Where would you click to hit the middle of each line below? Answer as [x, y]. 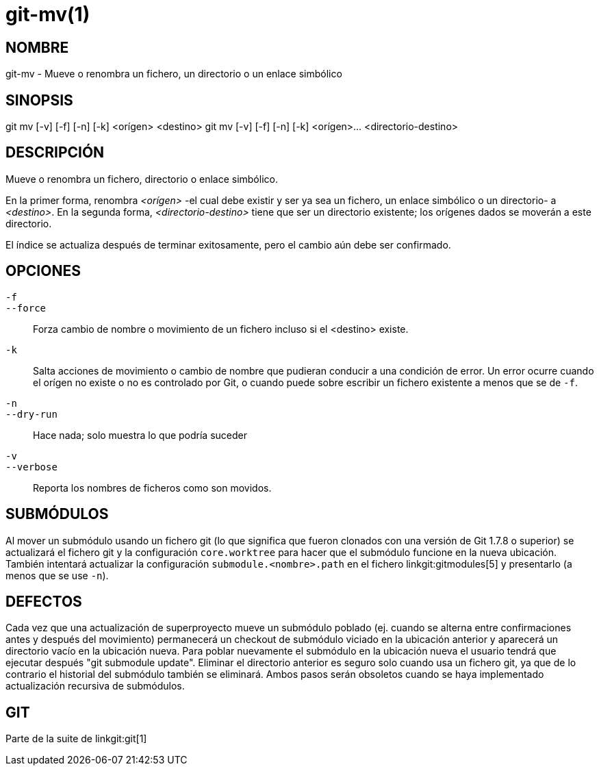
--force [26, 308]
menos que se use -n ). [57, 575]
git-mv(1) [48, 14]
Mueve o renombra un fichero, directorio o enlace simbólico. [142, 179]
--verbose [31, 467]
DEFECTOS [44, 601]
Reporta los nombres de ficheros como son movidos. [152, 488]
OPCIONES [43, 271]
